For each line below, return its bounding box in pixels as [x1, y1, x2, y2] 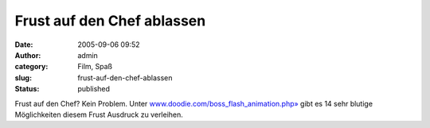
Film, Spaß [77, 62, 113, 72]
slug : [14, 72, 32, 83]
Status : [14, 84, 40, 94]
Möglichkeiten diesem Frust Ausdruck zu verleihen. [14, 110, 183, 119]
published [77, 84, 111, 94]
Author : [14, 50, 41, 60]
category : [14, 62, 49, 72]
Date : [14, 40, 33, 49]
